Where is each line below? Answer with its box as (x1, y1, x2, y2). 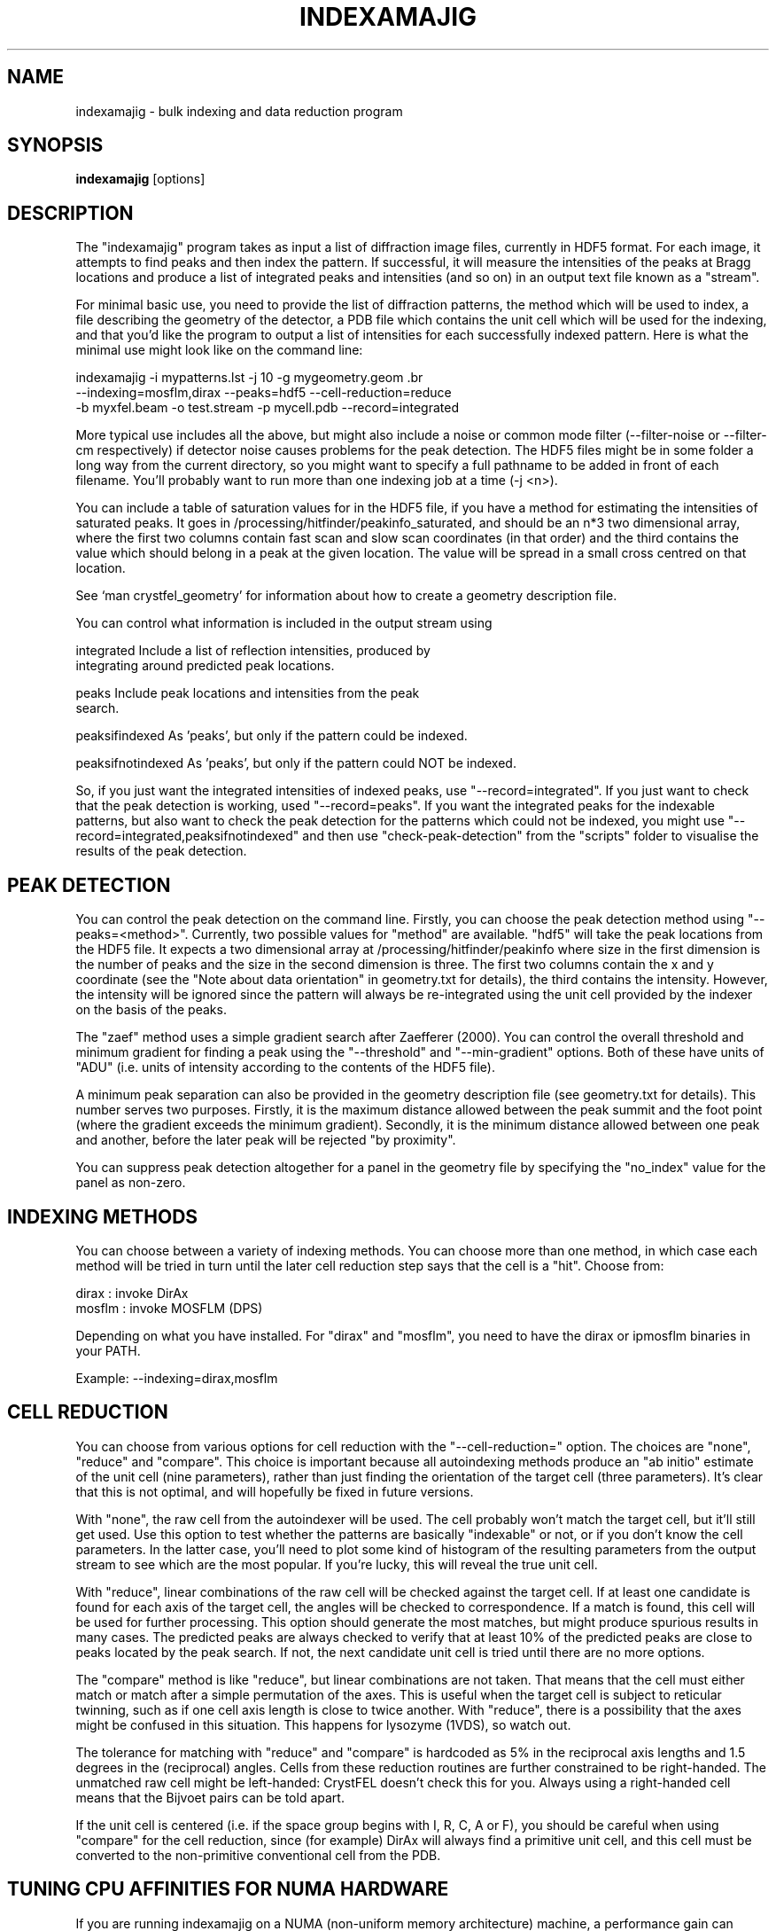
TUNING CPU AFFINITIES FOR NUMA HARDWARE (7, 1878, 449, 1901)
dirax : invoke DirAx (75, 1285, 189, 1301)
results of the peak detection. (75, 843, 247, 859)
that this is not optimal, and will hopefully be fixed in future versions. (75, 1483, 474, 1499)
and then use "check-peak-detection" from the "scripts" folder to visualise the (302, 828, 759, 844)
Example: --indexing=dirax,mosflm (75, 1370, 278, 1386)
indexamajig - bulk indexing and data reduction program (75, 103, 403, 119)
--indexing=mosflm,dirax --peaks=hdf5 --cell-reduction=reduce (75, 385, 452, 401)
